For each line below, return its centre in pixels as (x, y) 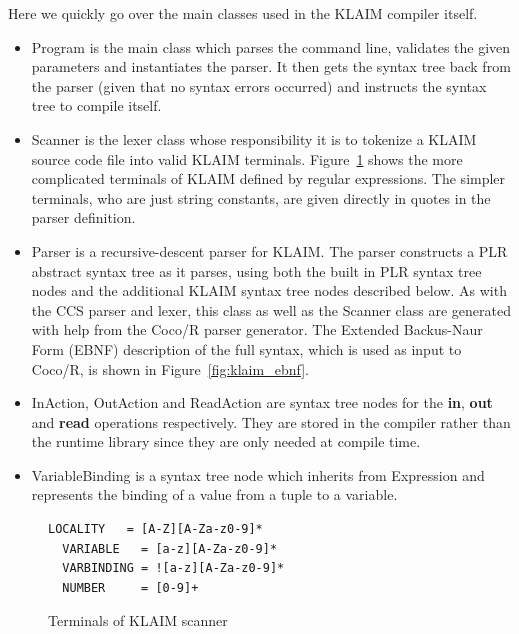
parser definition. (83, 217)
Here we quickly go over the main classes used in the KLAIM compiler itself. (243, 13)
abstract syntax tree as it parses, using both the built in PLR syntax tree (256, 270)
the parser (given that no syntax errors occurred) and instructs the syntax (259, 85)
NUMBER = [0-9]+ (130, 587)
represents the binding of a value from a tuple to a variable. (214, 494)
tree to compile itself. (96, 105)
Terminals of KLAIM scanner (138, 620)
